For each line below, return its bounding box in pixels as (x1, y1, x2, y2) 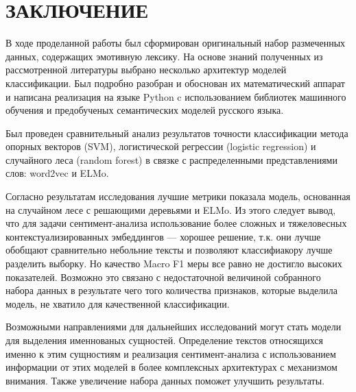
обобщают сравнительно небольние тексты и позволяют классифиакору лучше (5, 243, 333, 257)
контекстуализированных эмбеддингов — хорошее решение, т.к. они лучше (5, 229, 321, 243)
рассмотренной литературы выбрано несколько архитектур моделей (5, 62, 287, 77)
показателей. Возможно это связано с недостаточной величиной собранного (5, 269, 321, 284)
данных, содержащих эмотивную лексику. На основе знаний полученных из (5, 49, 323, 63)
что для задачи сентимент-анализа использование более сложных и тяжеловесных (5, 216, 347, 230)
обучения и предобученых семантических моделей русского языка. (5, 103, 284, 117)
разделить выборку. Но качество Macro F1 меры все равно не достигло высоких (5, 256, 342, 271)
